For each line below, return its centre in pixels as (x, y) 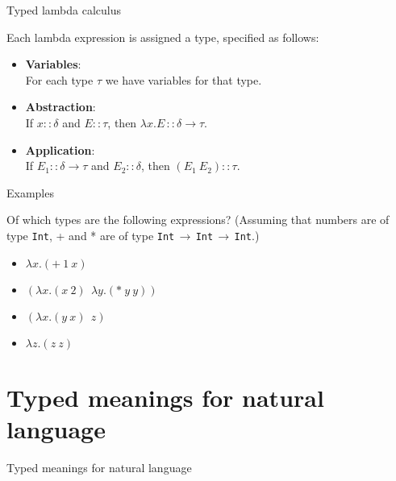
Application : (60, 149)
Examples (30, 192)
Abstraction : (60, 107)
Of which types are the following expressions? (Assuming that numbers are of (198, 220)
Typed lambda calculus (64, 10)
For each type (59, 79)
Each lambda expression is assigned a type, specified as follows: (163, 37)
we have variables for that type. (183, 79)
